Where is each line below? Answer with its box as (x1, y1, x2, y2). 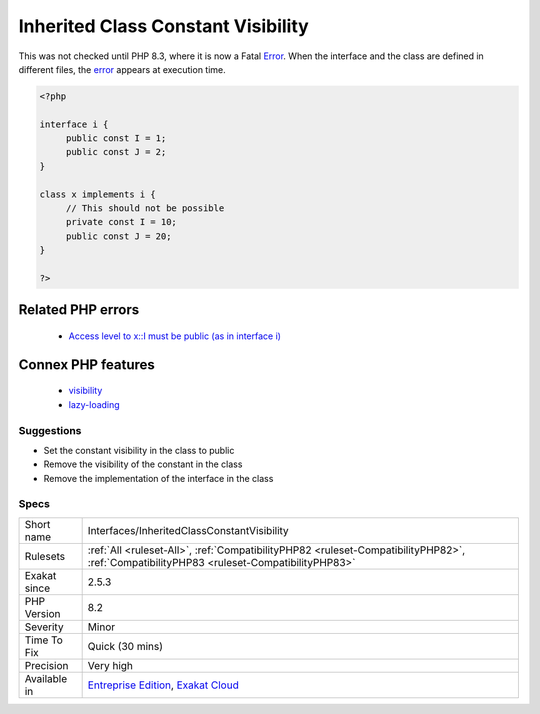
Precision (24, 658, 69, 672)
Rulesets (24, 549, 65, 563)
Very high (87, 658, 134, 672)
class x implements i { (39, 188, 157, 200)
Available (24, 671, 68, 685)
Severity (24, 620, 64, 634)
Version (24, 606, 61, 620)
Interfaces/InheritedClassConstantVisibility (87, 523, 289, 537)
